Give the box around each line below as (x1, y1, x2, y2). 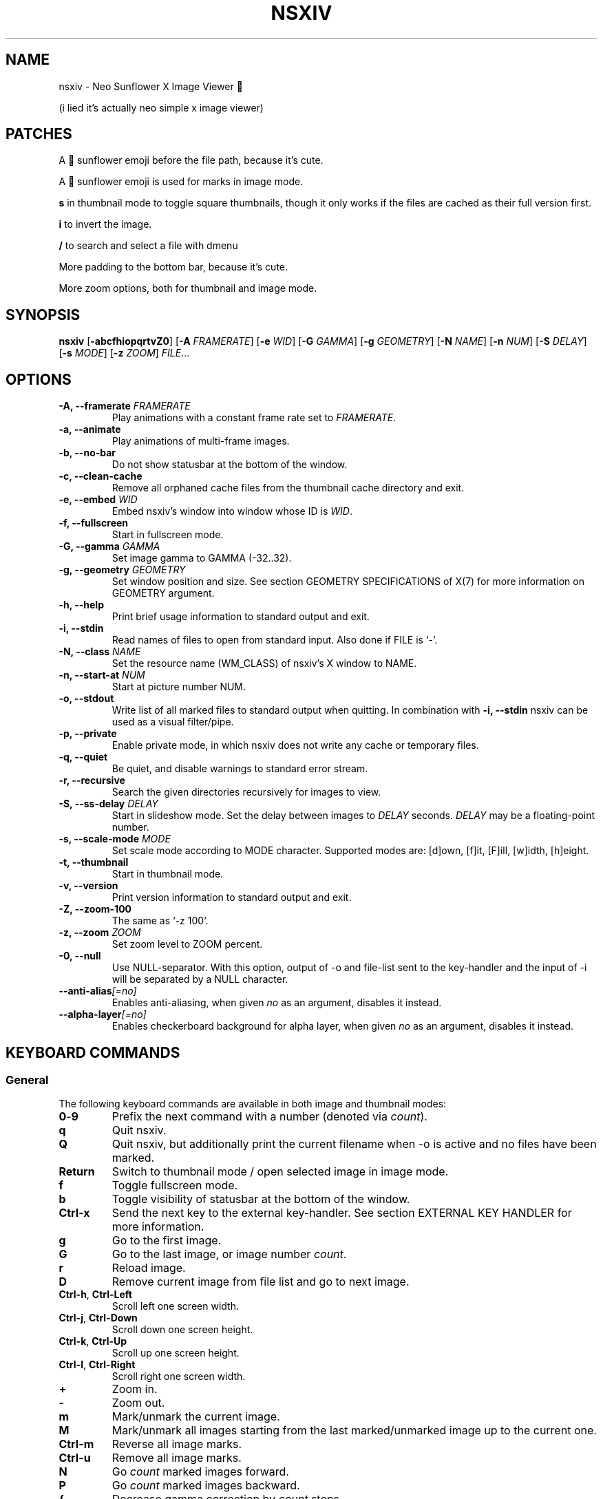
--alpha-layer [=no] (59, 1008, 147, 1021)
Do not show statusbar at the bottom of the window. (112, 458, 348, 471)
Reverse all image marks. (112, 1437, 242, 1452)
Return (59, 1165, 95, 1179)
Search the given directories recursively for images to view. (112, 786, 381, 798)
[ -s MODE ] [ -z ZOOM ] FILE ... (59, 347, 190, 359)
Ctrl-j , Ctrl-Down (59, 1312, 138, 1324)
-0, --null (59, 950, 101, 962)
